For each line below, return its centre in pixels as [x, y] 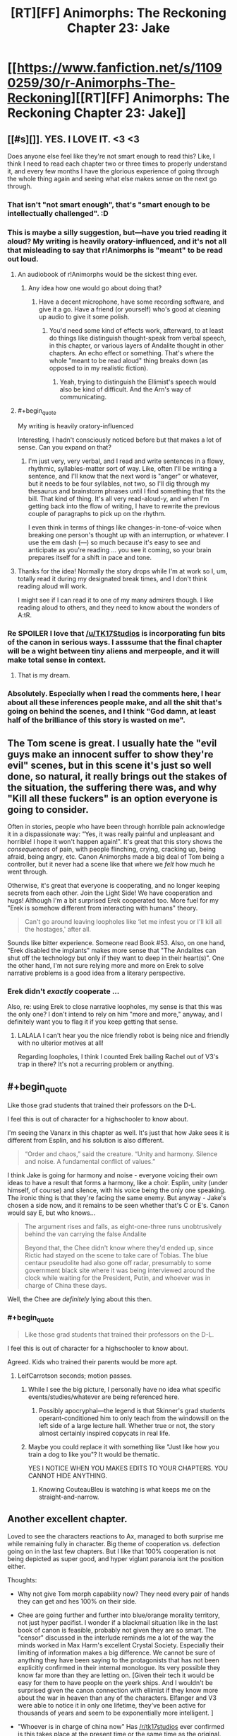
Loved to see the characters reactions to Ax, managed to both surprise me [115, 1536]
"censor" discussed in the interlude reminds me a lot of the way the [115, 1638]
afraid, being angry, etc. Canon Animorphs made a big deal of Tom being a [116, 857]
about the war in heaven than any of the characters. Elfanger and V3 [117, 1698]
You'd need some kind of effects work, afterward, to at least [136, 331]
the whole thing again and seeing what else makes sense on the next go [112, 179]
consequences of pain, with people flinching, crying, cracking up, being [112, 849]
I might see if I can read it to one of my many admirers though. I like [115, 600]
